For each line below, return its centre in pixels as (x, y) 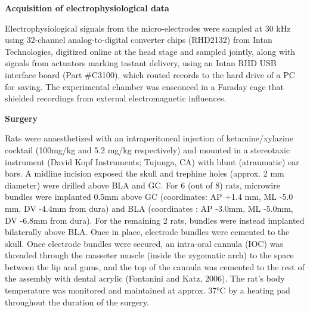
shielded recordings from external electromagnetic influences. (116, 98)
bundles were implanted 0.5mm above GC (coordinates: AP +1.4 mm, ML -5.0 (149, 197)
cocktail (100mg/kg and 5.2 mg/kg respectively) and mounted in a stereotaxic (148, 149)
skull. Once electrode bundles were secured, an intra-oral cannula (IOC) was (144, 243)
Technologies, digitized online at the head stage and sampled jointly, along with (150, 51)
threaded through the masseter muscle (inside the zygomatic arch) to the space (149, 255)
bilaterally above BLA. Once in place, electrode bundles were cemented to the (147, 232)
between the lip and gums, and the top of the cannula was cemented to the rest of (155, 266)
